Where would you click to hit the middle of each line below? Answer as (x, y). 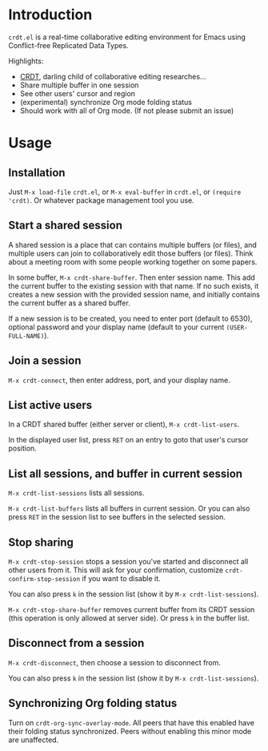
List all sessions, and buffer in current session (125, 473)
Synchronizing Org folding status (93, 703)
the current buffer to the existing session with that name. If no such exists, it (134, 285)
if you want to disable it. (122, 578)
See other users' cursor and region (78, 93)
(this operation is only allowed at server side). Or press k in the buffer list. (129, 618)
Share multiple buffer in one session (79, 85)
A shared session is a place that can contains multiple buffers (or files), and (133, 244)
